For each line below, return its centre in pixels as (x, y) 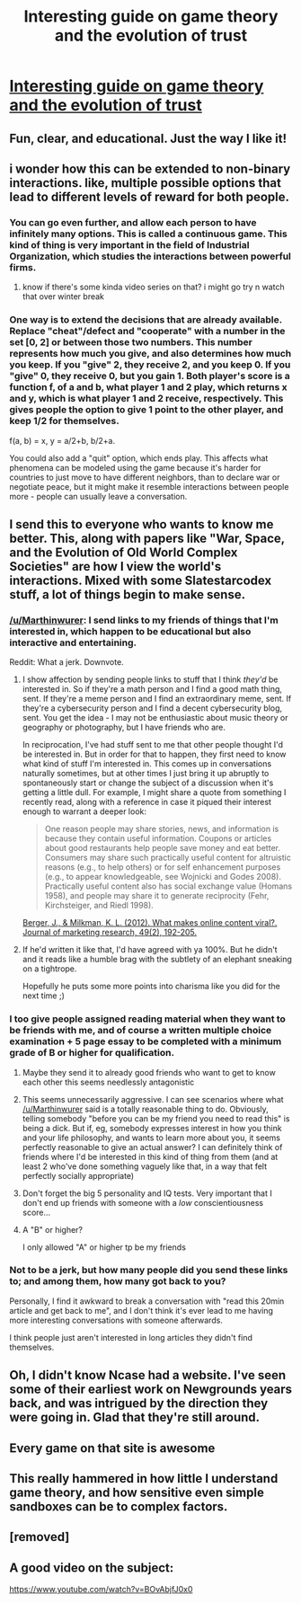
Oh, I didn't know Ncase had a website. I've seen (148, 1375)
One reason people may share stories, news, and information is (162, 829)
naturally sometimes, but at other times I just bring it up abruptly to (146, 774)
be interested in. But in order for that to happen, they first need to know (154, 754)
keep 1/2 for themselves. (64, 421)
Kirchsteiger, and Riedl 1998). (99, 906)
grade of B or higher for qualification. (92, 1053)
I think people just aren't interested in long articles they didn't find (131, 1337)
